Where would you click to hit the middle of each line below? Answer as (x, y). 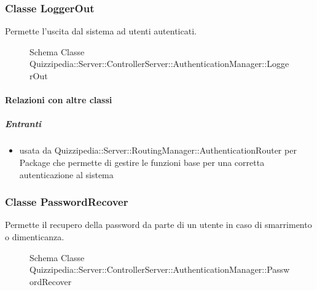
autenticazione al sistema (66, 174)
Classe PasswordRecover (67, 202)
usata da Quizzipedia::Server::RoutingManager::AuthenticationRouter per (158, 150)
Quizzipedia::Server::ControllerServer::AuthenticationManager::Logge (159, 64)
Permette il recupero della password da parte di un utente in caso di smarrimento (158, 225)
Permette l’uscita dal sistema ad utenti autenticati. (101, 31)
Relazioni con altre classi (59, 100)
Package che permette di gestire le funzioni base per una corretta (142, 162)
